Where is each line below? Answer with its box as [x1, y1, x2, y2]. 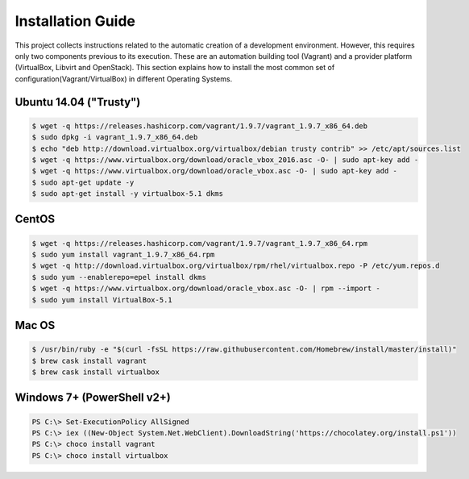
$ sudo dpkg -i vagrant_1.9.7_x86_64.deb [31, 133, 198, 142]
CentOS [15, 212, 56, 226]
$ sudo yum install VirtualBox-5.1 [31, 295, 172, 304]
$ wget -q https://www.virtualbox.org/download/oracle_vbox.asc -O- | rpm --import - [31, 284, 380, 294]
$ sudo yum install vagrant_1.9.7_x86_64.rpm [31, 250, 215, 260]
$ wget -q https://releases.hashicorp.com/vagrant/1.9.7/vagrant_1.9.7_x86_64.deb [31, 121, 368, 131]
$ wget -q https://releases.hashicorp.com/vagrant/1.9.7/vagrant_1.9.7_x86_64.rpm [31, 239, 368, 248]
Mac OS [15, 319, 56, 332]
